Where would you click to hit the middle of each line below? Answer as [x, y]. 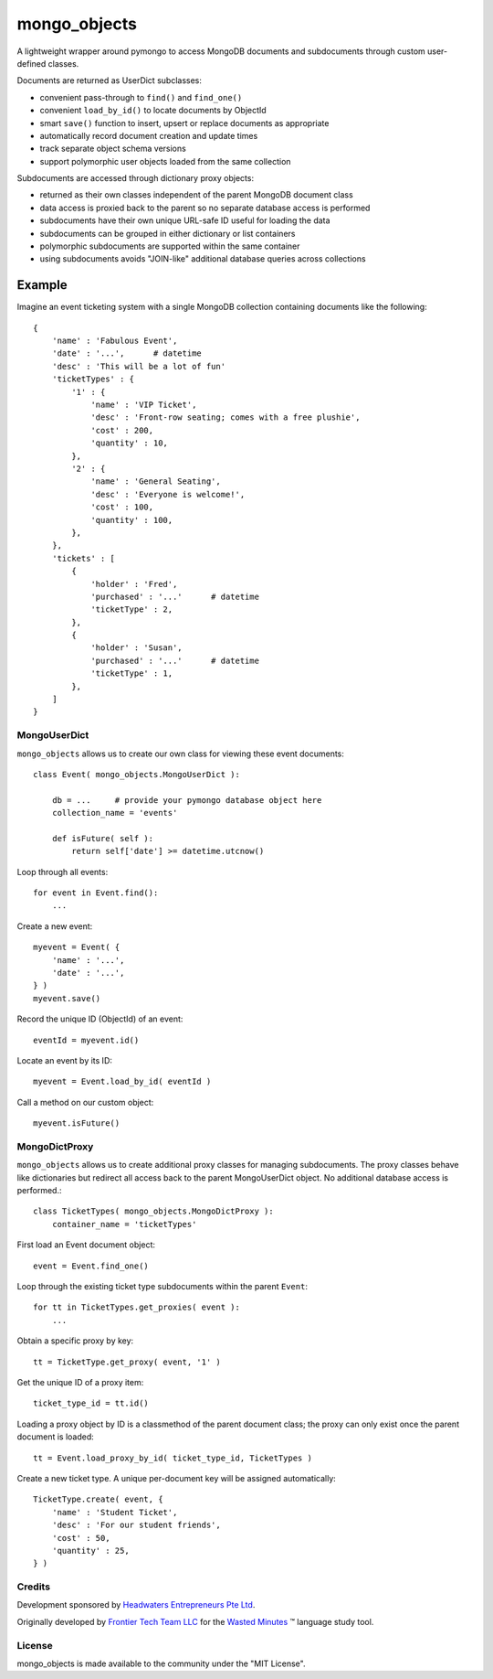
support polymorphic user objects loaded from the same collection [165, 161]
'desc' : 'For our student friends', [136, 1525]
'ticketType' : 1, [132, 674]
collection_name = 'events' [115, 813]
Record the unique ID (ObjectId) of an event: [100, 1019]
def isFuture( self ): [103, 838]
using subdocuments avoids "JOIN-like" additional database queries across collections [203, 259]
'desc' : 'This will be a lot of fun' [139, 366]
